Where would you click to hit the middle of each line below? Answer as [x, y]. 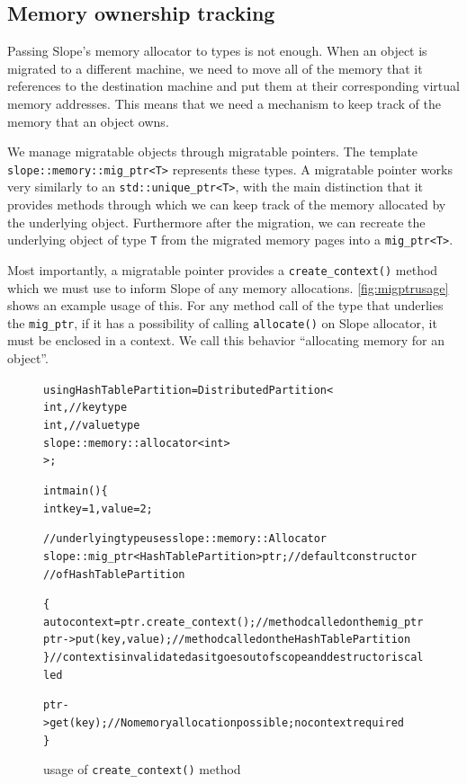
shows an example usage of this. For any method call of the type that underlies [225, 305]
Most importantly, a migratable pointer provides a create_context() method [223, 269]
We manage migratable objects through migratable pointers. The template [213, 151]
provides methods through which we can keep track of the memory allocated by [227, 205]
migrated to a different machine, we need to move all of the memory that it [215, 68]
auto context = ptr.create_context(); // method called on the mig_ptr [233, 622]
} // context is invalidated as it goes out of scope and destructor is [224, 658]
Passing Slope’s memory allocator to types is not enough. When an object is [217, 51]
